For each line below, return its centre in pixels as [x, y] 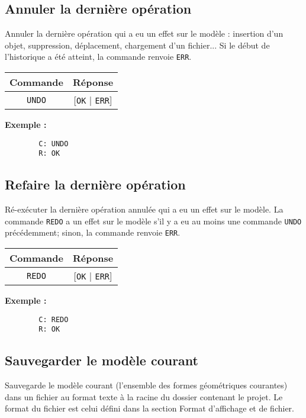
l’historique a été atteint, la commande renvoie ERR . [98, 57]
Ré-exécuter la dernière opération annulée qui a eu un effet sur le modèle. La [144, 209]
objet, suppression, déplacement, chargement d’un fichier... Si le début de [137, 45]
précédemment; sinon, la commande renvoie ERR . [93, 232]
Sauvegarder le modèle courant [102, 360]
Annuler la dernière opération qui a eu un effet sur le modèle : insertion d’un [144, 33]
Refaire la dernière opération [95, 184]
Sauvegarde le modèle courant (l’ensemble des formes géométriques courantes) [146, 385]
